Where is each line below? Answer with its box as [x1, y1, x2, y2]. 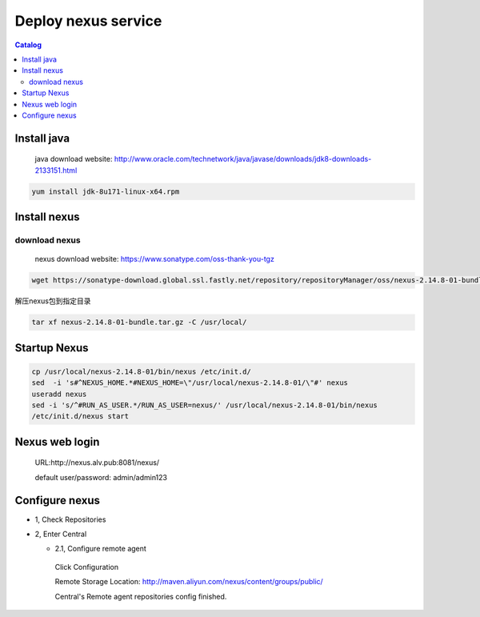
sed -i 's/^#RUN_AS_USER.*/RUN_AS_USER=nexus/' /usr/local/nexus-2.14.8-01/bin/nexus [31, 400, 378, 410]
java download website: [34, 154, 113, 164]
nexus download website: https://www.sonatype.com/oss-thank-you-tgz [34, 254, 275, 264]
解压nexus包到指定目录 [14, 296, 91, 306]
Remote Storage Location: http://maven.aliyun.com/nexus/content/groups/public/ [54, 577, 323, 587]
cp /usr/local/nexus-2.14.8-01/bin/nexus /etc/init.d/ [31, 367, 251, 376]
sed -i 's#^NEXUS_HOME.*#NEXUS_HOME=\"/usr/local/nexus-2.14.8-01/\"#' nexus [31, 379, 348, 387]
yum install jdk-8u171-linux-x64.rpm [31, 186, 180, 196]
